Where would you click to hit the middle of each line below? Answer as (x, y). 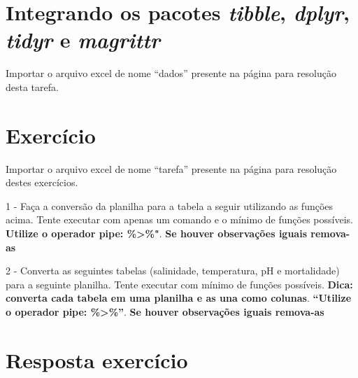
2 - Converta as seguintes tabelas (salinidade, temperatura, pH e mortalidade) (173, 271)
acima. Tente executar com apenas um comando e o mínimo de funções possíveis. (179, 219)
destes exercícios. (42, 182)
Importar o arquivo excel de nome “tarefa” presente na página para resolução (171, 168)
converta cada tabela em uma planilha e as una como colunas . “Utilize (179, 298)
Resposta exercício (97, 359)
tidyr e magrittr (83, 40)
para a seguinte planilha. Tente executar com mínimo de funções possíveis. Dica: (179, 284)
